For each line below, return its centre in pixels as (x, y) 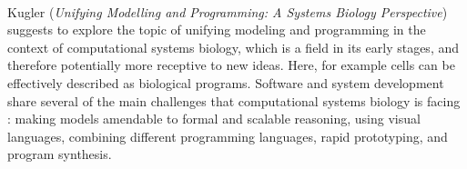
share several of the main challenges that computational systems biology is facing (234, 100)
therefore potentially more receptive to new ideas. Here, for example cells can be (231, 65)
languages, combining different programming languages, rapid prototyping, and (228, 136)
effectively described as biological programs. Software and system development (226, 82)
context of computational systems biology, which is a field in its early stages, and (233, 47)
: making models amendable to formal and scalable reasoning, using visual (214, 119)
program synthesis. (60, 154)
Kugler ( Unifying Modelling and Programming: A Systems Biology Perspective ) (228, 11)
